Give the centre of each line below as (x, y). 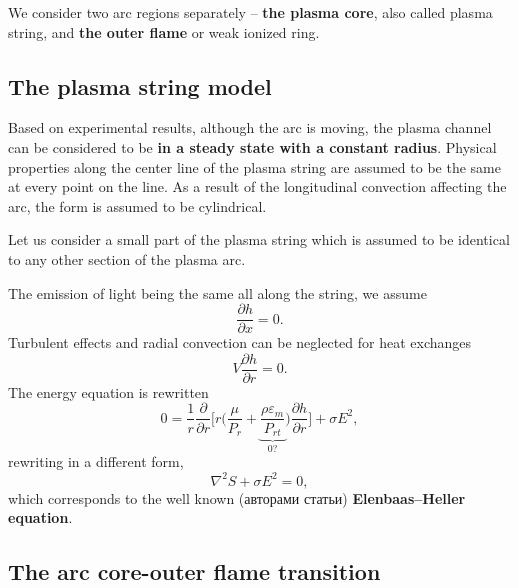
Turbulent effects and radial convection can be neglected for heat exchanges (240, 342)
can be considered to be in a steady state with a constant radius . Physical (252, 146)
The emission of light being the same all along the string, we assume (217, 292)
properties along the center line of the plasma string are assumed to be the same (254, 166)
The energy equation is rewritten (108, 391)
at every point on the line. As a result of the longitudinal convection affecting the (257, 186)
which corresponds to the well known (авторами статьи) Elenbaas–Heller (237, 497)
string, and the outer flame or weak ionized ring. (164, 31)
